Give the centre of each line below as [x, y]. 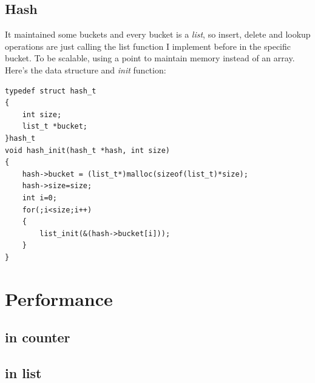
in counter [38, 337]
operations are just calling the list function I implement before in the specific [148, 46]
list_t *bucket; [55, 127]
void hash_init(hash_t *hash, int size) [88, 150]
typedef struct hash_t [51, 91]
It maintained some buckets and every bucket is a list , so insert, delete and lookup [158, 34]
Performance [59, 298]
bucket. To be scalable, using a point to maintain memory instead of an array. [150, 58]
